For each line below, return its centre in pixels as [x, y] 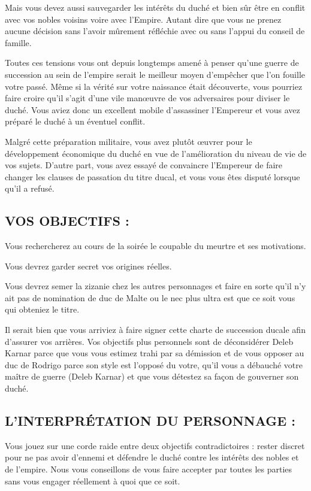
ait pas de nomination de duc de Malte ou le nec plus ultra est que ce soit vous [150, 297]
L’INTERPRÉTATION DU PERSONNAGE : [150, 421]
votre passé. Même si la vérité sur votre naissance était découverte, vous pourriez [154, 86]
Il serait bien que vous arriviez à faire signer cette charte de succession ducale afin [155, 330]
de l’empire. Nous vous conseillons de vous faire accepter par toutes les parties [149, 469]
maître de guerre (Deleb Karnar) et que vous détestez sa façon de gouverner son [152, 376]
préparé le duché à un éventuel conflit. [75, 121]
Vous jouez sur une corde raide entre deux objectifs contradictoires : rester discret [155, 445]
